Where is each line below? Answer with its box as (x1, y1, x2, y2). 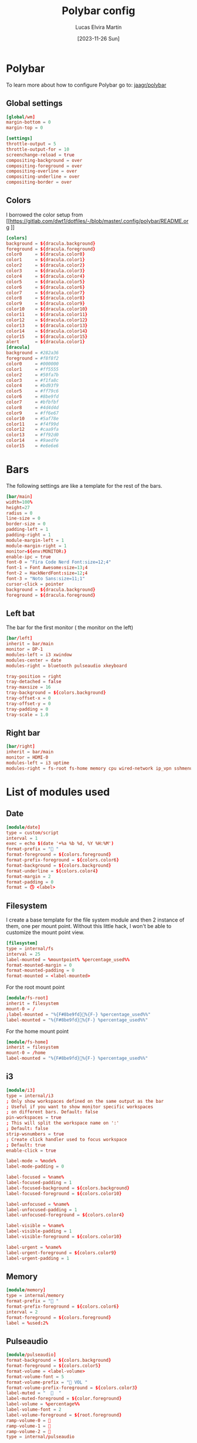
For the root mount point (6, 984, 65, 991)
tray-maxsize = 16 (6, 684, 51, 690)
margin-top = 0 (6, 125, 43, 131)
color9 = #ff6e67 (6, 410, 59, 416)
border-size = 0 (6, 521, 46, 527)
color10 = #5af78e (6, 415, 59, 421)
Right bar (6, 728, 40, 738)
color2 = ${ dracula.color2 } (6, 262, 85, 268)
